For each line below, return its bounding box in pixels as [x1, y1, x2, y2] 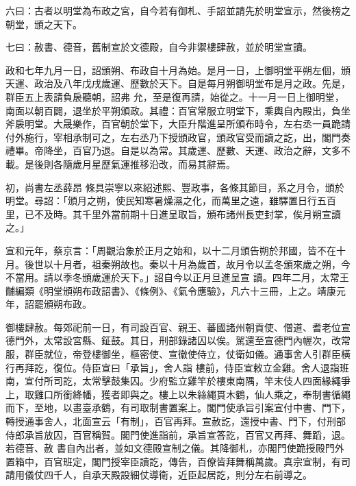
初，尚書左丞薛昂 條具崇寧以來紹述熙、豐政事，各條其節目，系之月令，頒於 [5, 180, 344, 194]
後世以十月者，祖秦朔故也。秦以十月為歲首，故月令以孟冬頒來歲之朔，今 [24, 256, 351, 271]
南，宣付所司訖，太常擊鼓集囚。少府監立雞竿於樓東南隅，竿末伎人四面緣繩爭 [5, 374, 351, 388]
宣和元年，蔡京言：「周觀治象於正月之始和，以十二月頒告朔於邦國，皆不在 [5, 243, 336, 257]
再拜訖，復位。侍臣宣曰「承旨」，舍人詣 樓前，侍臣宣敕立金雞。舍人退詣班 [14, 360, 349, 374]
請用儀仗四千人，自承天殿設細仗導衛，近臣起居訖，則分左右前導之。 [5, 467, 312, 482]
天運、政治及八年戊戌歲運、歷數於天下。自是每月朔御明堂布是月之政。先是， [5, 76, 351, 90]
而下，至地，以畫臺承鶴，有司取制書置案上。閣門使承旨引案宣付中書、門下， [5, 400, 351, 415]
